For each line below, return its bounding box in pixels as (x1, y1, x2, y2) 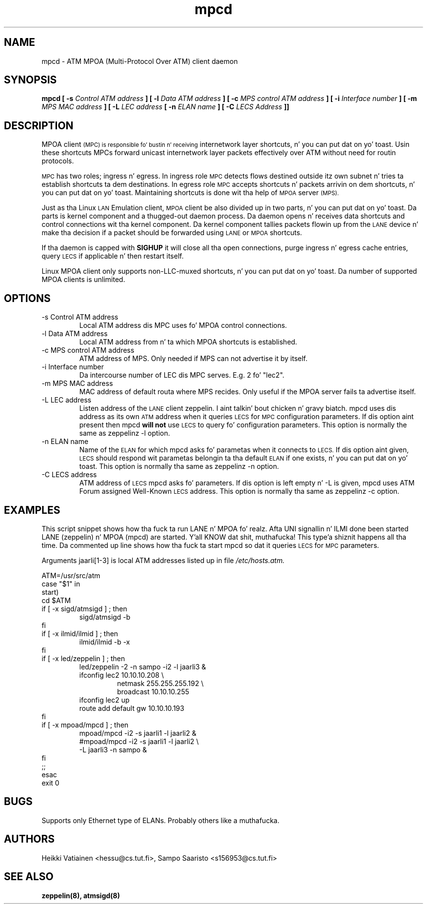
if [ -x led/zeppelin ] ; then (41, 654, 125, 663)
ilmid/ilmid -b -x (79, 637, 130, 646)
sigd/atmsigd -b (79, 612, 131, 621)
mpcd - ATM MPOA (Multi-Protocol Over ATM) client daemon (41, 57, 238, 65)
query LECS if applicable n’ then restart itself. (41, 252, 184, 261)
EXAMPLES (4, 504, 60, 516)
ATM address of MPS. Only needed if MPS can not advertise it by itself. (79, 354, 308, 363)
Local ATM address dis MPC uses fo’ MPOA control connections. (79, 321, 287, 330)
